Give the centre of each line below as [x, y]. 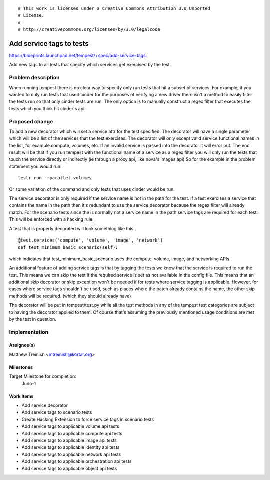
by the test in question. [33, 319]
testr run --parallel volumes [55, 178]
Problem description [34, 78]
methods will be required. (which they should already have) [70, 296]
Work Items [21, 396]
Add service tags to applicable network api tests [71, 454]
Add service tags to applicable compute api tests [72, 433]
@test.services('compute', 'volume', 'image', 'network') [91, 240]
